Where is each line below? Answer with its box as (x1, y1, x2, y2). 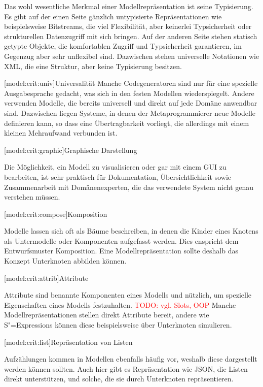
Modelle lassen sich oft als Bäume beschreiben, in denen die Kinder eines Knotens (4, 225, 258, 236)
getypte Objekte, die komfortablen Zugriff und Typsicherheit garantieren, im (4, 41, 242, 51)
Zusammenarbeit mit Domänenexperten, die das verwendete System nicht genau (4, 181, 254, 192)
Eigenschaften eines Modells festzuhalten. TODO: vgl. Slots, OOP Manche (4, 299, 236, 310)
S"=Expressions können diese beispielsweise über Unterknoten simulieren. (4, 319, 232, 330)
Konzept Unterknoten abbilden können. (4, 255, 127, 266)
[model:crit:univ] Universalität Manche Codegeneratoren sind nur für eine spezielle (4, 78, 258, 88)
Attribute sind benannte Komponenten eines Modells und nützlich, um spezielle (4, 289, 252, 300)
